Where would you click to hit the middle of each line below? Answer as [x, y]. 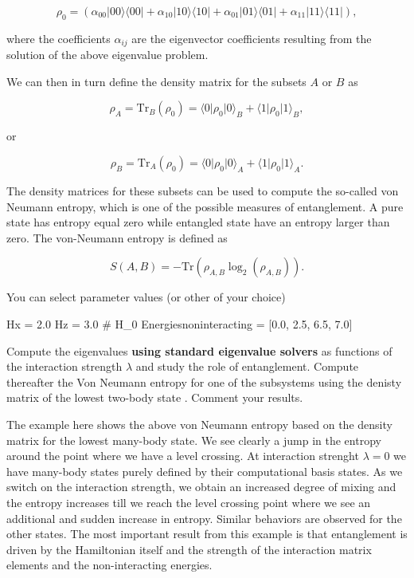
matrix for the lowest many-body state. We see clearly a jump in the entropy [194, 440]
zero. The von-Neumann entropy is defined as [117, 237]
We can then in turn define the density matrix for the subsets [156, 81]
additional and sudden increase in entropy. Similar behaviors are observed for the [204, 518]
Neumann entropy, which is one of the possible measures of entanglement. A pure [205, 206]
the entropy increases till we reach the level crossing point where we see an [189, 502]
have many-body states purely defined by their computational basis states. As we [205, 471]
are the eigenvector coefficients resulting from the [252, 38]
